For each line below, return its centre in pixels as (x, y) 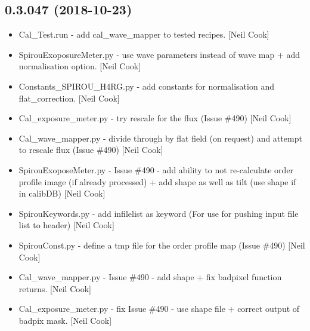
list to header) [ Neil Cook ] (66, 225)
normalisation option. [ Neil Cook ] (80, 66)
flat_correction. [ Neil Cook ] (69, 98)
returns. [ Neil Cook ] (55, 288)
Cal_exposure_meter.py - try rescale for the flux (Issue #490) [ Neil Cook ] (155, 118)
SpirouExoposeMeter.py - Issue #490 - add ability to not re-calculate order (156, 169)
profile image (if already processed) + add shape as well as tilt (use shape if (157, 181)
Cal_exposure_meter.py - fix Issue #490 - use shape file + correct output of (159, 309)
